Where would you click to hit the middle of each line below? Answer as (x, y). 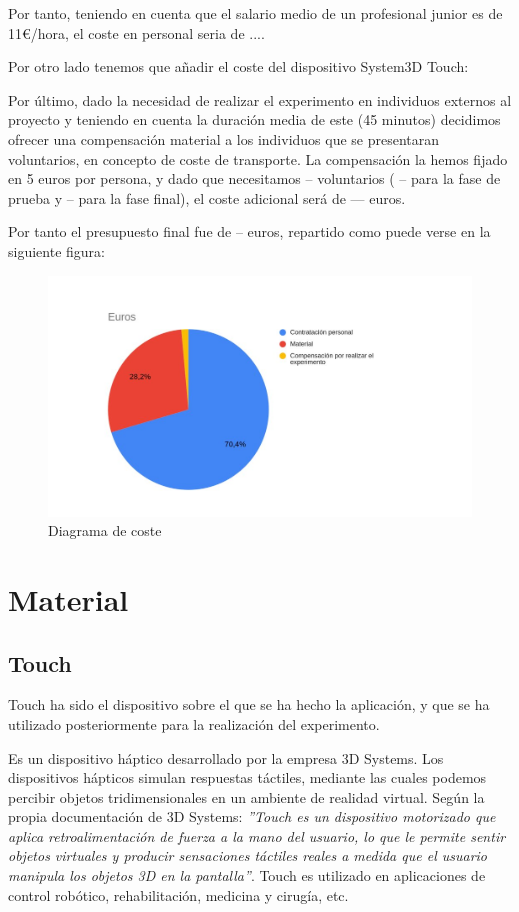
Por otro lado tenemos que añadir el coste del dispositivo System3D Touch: (238, 66)
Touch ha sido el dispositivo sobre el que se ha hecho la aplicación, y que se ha (249, 704)
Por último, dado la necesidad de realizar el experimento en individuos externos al (260, 99)
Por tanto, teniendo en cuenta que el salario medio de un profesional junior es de (255, 13)
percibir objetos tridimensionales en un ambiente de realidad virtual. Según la (246, 796)
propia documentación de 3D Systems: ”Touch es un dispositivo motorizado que (252, 816)
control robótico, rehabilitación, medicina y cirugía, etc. (178, 894)
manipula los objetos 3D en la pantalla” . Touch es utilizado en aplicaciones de (247, 875)
